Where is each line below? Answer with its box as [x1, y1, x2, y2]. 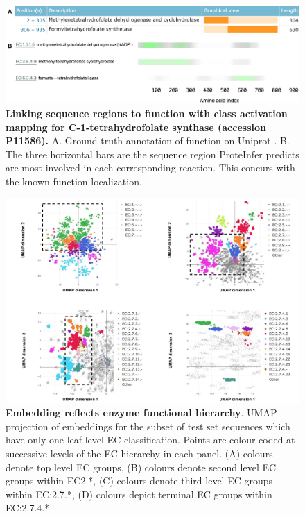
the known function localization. [6, 173, 142, 188]
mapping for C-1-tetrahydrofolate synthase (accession [6, 119, 266, 134]
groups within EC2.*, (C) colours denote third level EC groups [6, 473, 273, 488]
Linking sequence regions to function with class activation [6, 105, 288, 120]
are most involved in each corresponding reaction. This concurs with [6, 160, 295, 175]
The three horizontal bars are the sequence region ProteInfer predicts [6, 146, 299, 161]
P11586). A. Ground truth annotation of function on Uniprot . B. [6, 133, 290, 148]
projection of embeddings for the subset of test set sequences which [6, 418, 290, 433]
